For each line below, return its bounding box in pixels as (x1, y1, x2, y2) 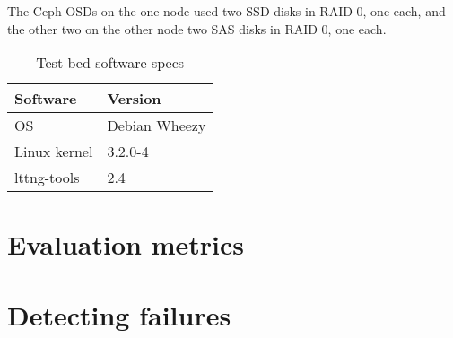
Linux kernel (14, 141, 93, 162)
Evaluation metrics (7, 226, 244, 263)
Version (107, 88, 161, 109)
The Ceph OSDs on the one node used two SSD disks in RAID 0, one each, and (7, 2, 446, 20)
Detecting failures (7, 296, 231, 333)
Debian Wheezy (107, 115, 206, 136)
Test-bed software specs (36, 52, 185, 74)
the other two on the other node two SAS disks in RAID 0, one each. (7, 19, 387, 38)
